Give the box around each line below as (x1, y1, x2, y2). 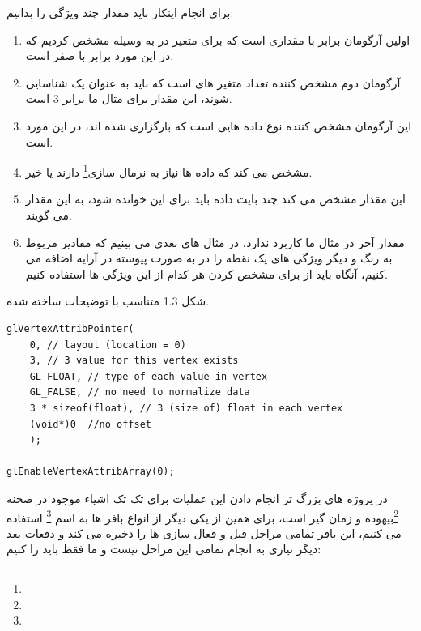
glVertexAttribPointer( (6, 322, 134, 335)
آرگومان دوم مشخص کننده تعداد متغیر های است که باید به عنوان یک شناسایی (25, 74, 401, 91)
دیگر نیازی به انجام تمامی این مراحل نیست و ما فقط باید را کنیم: (6, 540, 321, 557)
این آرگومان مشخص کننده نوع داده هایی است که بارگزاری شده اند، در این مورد (25, 117, 412, 134)
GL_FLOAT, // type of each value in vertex (29, 370, 268, 382)
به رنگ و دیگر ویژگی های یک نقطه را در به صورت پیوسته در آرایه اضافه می (25, 249, 393, 266)
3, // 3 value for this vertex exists (29, 355, 239, 367)
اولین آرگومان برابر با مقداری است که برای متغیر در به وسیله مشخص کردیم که (25, 31, 410, 48)
